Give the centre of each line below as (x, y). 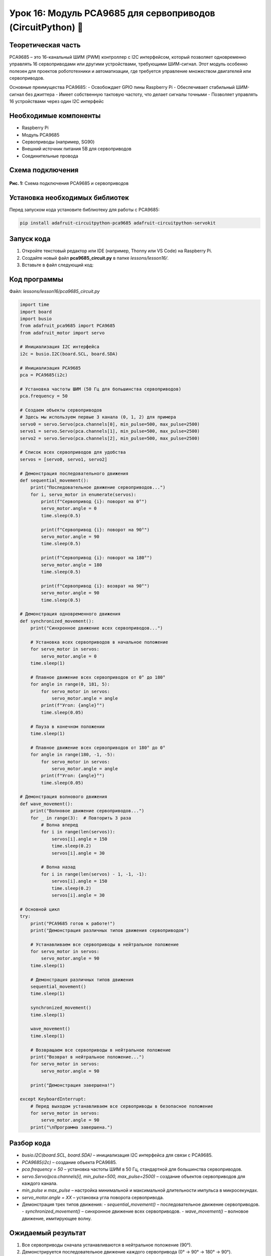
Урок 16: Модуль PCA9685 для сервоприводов (112, 13)
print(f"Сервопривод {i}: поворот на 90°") (95, 530)
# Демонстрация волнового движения (63, 797)
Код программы (36, 280)
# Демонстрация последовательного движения (74, 473)
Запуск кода (30, 239)
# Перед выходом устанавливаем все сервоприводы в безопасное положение (122, 1106)
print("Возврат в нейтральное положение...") (87, 1057)
